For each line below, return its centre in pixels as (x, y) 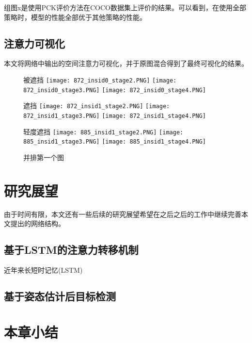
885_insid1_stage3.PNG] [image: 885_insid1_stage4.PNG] (115, 142)
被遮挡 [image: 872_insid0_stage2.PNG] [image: (100, 79)
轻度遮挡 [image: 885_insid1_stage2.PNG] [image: (103, 131)
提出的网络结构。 (38, 223)
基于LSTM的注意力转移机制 (71, 250)
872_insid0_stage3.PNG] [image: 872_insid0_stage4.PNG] (115, 90)
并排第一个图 (44, 157)
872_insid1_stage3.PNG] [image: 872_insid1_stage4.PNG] (115, 116)
